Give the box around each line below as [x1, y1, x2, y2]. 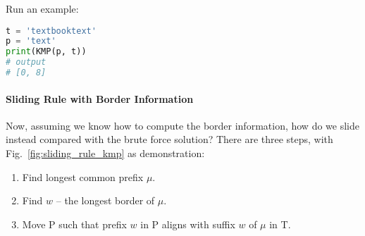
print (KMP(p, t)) [6, 46, 87, 57]
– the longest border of [56, 193, 155, 208]
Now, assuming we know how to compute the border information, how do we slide [6, 118, 359, 132]
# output [6, 57, 47, 68]
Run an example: [6, 1, 79, 15]
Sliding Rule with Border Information [6, 91, 194, 106]
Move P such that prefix [22, 216, 127, 231]
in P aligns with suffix [140, 216, 235, 231]
